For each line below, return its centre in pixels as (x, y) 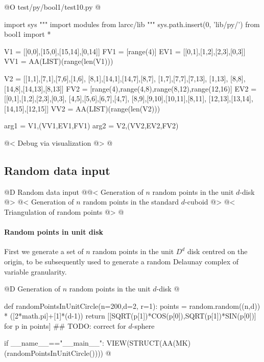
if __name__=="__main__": (54, 343)
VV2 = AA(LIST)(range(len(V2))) (105, 108)
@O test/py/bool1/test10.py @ (53, 7)
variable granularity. (35, 271)
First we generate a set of (44, 251)
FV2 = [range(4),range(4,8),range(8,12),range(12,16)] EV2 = (161, 88)
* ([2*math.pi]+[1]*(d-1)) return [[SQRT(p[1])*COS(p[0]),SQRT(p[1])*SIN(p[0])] (130, 316)
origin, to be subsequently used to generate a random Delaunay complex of (122, 261)
